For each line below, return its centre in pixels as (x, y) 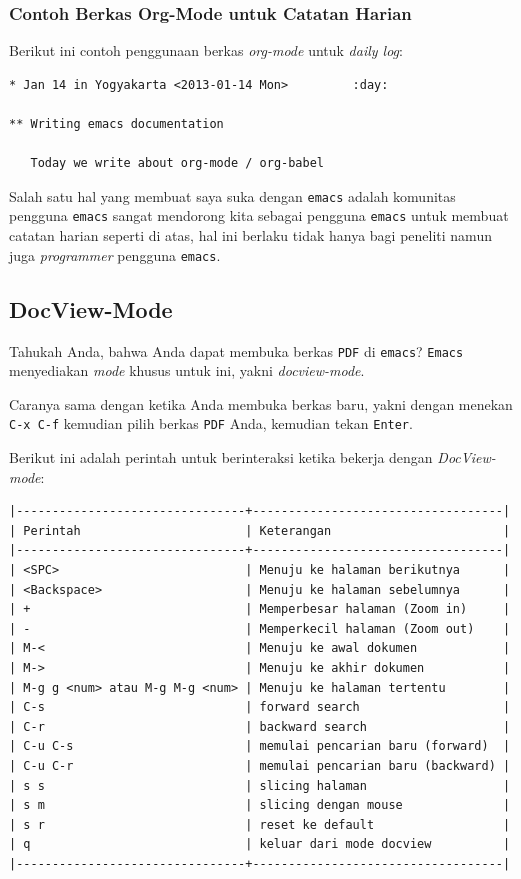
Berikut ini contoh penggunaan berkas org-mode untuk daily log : (206, 50)
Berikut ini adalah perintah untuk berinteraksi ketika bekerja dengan (221, 457)
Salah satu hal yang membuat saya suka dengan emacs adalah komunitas (232, 195)
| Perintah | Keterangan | (260, 530)
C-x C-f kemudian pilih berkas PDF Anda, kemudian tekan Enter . (211, 423)
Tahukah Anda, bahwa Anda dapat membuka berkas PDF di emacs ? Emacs (236, 350)
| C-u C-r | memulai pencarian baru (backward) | (260, 765)
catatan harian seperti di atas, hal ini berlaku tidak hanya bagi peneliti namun (250, 235)
